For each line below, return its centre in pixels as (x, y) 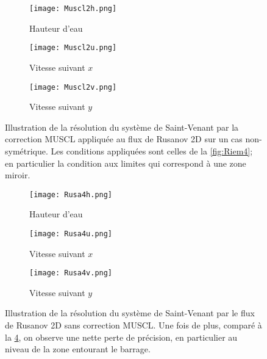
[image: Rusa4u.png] (71, 234)
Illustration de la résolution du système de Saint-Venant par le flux (130, 313)
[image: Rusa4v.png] (71, 273)
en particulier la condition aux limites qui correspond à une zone (126, 163)
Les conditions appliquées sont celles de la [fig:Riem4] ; (152, 150)
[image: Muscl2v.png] (73, 87)
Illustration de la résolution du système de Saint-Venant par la (122, 127)
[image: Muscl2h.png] (73, 9)
